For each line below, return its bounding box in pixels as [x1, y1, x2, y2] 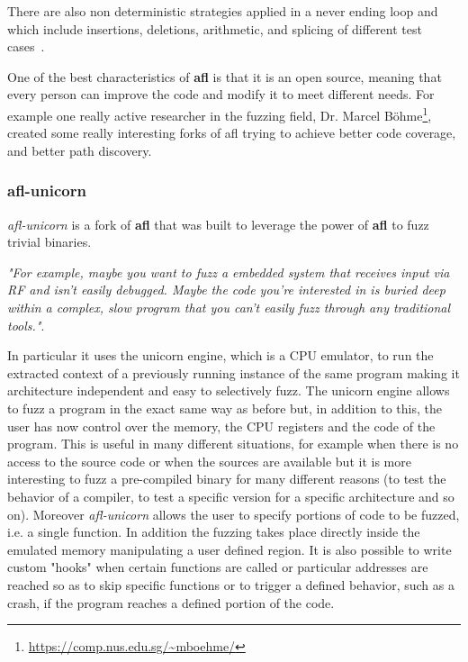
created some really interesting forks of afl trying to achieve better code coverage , [7, 123, 456, 142]
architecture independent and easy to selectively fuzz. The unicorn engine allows [7, 381, 450, 400]
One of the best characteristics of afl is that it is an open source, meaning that [7, 67, 442, 86]
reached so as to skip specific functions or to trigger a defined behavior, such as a [7, 575, 454, 594]
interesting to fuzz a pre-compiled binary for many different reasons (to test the [7, 469, 446, 488]
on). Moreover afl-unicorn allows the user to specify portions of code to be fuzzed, [7, 504, 460, 523]
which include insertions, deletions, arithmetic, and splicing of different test [7, 19, 422, 38]
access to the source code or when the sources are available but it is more [7, 451, 411, 470]
